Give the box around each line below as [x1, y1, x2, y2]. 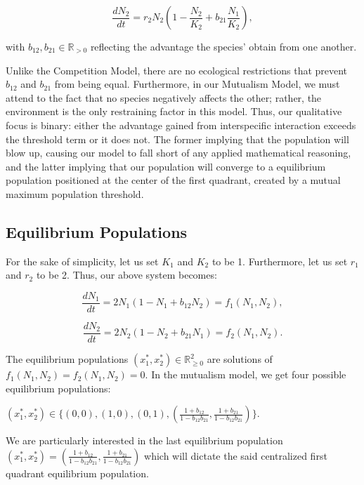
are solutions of [207, 352, 273, 366]
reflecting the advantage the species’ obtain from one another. [90, 39, 357, 53]
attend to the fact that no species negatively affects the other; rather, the [6, 90, 322, 105]
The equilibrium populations [6, 352, 129, 366]
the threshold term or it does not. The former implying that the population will [6, 131, 349, 146]
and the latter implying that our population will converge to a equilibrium [6, 159, 326, 173]
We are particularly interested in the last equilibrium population [6, 433, 283, 448]
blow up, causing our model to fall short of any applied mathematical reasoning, [6, 145, 351, 160]
